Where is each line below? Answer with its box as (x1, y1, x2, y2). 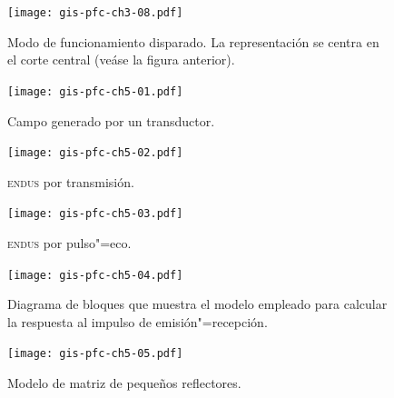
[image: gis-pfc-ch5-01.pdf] (7, 85, 183, 98)
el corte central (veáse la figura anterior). (7, 50, 235, 69)
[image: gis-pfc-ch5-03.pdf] (7, 207, 183, 221)
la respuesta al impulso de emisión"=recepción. (7, 312, 268, 331)
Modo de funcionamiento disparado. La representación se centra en (7, 32, 379, 51)
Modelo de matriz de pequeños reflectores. (7, 373, 241, 393)
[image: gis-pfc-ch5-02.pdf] (7, 146, 183, 160)
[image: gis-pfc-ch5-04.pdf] (7, 268, 183, 282)
